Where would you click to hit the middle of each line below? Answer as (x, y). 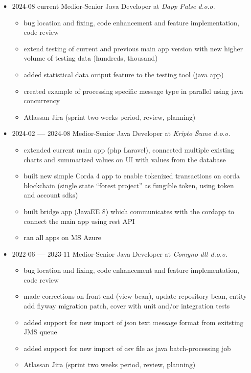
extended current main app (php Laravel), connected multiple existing (129, 149)
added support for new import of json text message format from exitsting (134, 322)
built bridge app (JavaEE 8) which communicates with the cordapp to (129, 211)
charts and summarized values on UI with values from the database (125, 159)
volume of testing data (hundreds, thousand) (91, 58)
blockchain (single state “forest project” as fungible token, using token (129, 185)
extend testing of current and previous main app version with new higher (133, 48)
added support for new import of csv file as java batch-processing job (127, 348)
